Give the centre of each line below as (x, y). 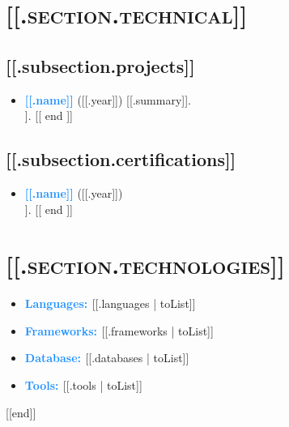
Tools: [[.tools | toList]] (83, 385)
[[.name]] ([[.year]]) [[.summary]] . (108, 99)
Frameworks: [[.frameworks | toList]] (119, 330)
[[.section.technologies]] (145, 265)
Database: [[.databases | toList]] (107, 358)
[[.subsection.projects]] (100, 65)
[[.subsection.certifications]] (121, 159)
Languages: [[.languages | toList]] (110, 303)
